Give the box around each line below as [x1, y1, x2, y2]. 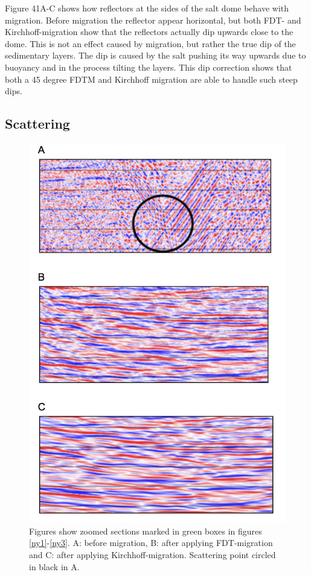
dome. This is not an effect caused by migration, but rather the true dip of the [5, 37, 296, 50]
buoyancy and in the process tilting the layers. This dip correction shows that [5, 60, 292, 73]
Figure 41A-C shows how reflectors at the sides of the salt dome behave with [5, 2, 289, 14]
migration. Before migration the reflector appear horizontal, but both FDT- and [5, 13, 301, 26]
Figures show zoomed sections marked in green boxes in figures [29, 524, 262, 537]
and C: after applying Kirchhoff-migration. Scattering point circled [29, 548, 276, 561]
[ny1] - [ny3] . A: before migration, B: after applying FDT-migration [29, 536, 273, 549]
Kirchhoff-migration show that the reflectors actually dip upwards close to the [5, 25, 293, 38]
